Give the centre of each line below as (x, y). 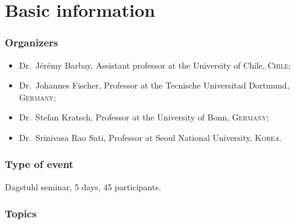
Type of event (39, 164)
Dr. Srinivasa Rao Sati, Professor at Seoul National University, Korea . (150, 137)
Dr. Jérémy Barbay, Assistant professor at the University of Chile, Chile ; (155, 65)
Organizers (32, 42)
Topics (21, 213)
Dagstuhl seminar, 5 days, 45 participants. (83, 186)
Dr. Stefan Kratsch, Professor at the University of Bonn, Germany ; (144, 117)
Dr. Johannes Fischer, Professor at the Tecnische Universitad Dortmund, (154, 85)
